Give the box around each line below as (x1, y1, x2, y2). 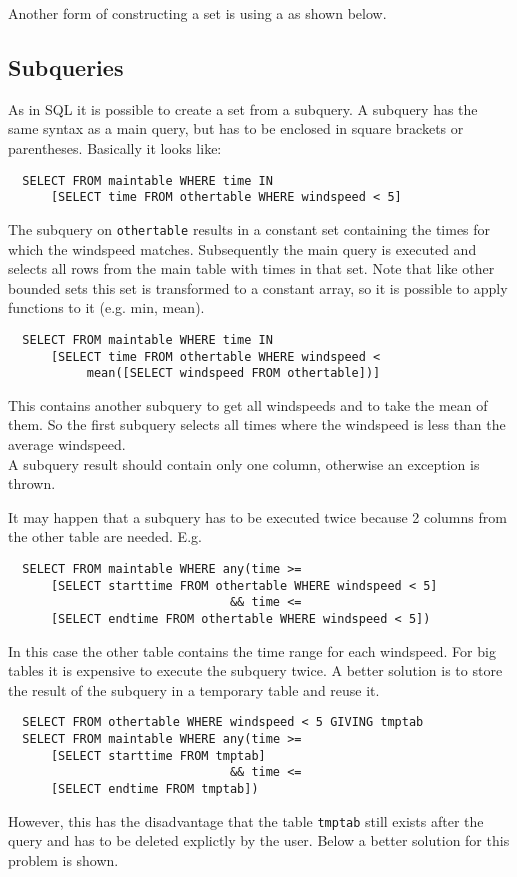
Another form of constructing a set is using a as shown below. (8, 3, 387, 23)
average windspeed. (8, 434, 126, 455)
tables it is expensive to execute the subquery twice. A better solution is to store (8, 660, 503, 681)
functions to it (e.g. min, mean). (8, 297, 205, 318)
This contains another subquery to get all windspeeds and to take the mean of (8, 394, 488, 415)
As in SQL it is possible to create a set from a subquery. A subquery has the (8, 98, 478, 119)
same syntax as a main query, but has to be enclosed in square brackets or (8, 118, 464, 139)
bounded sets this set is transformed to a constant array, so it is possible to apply (8, 277, 508, 298)
